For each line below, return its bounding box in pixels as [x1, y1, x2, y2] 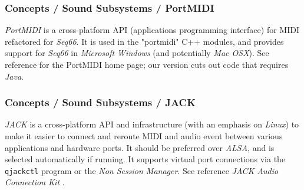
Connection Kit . [5, 176, 65, 188]
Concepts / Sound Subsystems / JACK [5, 95, 196, 110]
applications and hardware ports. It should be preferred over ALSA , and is [5, 141, 275, 153]
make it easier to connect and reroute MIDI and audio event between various [5, 130, 283, 142]
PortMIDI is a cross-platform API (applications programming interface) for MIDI [5, 24, 299, 36]
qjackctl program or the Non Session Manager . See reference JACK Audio [5, 164, 279, 176]
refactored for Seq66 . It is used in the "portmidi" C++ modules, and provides [5, 35, 284, 47]
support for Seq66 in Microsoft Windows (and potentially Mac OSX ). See [5, 47, 269, 59]
